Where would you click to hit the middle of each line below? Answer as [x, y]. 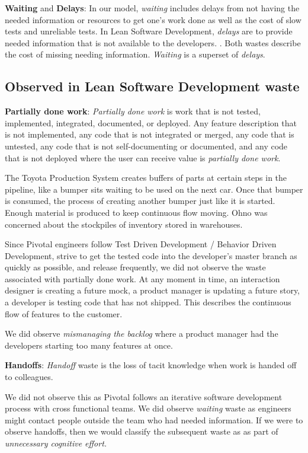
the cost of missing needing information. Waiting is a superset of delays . [135, 54]
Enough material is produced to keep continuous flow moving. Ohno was [136, 212]
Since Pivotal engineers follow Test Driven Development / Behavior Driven [141, 244]
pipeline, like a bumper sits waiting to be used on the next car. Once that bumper [154, 189]
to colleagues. [29, 377]
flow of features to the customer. [64, 313]
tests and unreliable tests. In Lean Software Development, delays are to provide [149, 31]
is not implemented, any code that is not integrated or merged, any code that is [150, 134]
